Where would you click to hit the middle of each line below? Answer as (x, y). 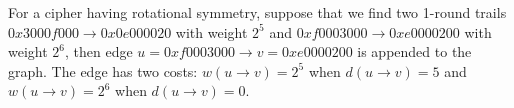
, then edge (99, 51)
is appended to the (414, 51)
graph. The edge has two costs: (103, 70)
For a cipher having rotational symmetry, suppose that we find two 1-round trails (257, 12)
